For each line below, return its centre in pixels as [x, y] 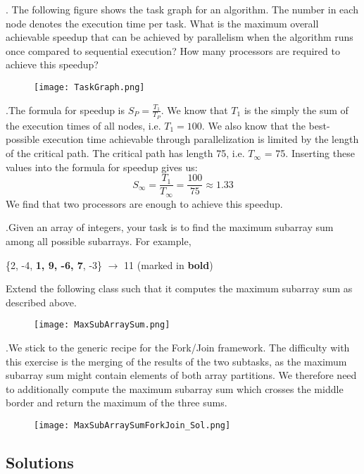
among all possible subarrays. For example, [99, 241]
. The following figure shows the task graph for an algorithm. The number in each [182, 9]
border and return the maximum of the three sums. [117, 403]
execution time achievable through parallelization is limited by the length [201, 139]
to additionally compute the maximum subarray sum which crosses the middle [175, 388]
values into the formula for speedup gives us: [102, 167]
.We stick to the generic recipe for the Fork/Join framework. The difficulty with [178, 347]
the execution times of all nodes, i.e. [83, 125]
